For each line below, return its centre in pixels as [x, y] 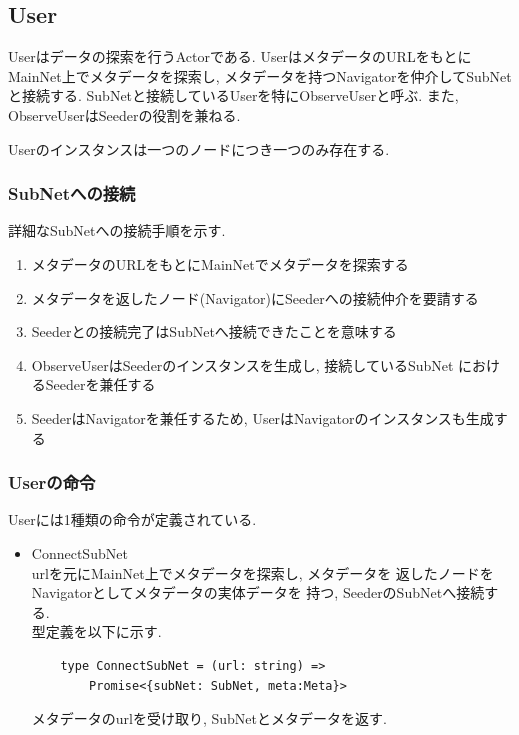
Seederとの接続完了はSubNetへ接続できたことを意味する [214, 331]
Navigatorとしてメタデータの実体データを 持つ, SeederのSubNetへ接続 [258, 592]
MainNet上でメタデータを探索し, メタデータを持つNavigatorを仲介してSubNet [260, 75]
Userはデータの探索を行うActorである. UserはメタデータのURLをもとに [240, 56]
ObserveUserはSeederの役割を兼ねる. [124, 114]
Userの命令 [52, 482]
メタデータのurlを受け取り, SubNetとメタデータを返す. [209, 718]
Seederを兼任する [100, 384]
